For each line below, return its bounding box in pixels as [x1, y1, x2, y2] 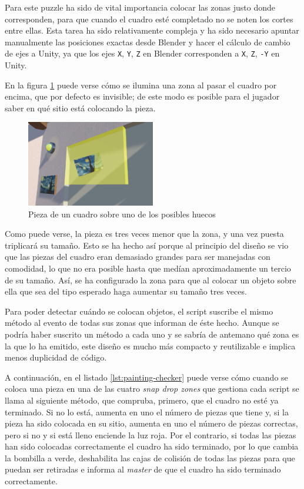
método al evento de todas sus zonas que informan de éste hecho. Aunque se [5, 316, 279, 329]
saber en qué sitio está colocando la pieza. [5, 101, 156, 114]
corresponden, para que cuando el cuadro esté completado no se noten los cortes [5, 12, 293, 25]
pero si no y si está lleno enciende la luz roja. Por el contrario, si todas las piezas [5, 428, 296, 441]
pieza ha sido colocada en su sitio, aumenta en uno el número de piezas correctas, [5, 417, 298, 429]
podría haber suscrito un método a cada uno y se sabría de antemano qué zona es [5, 328, 299, 340]
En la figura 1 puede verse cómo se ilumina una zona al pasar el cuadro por [5, 78, 277, 91]
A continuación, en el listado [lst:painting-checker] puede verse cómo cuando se [5, 371, 288, 383]
